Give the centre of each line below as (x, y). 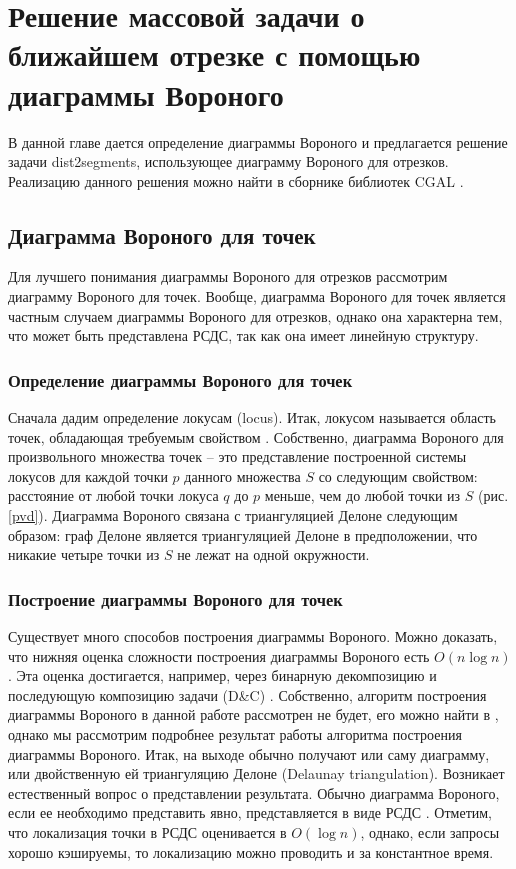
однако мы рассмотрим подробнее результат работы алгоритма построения (235, 734)
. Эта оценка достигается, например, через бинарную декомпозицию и (222, 675)
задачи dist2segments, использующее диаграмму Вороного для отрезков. (228, 161)
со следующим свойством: (398, 475)
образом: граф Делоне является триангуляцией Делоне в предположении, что (243, 534)
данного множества (242, 475)
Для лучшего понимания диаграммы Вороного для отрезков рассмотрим (228, 276)
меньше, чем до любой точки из (362, 495)
